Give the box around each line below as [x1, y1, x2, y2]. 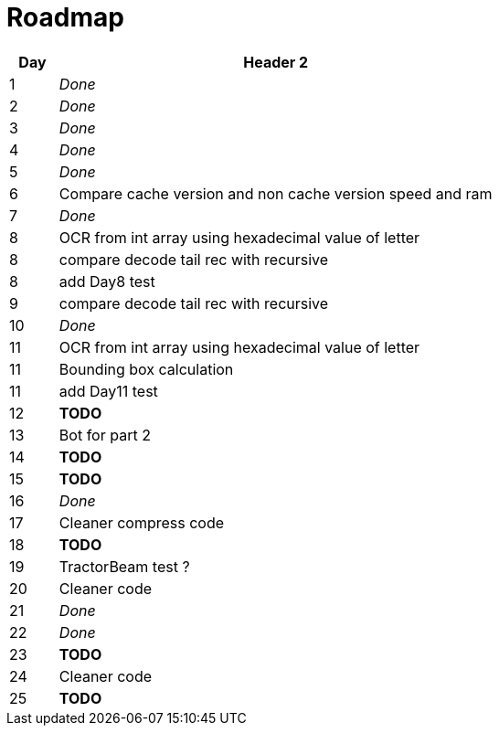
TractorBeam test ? [58, 557, 190, 576]
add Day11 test [58, 381, 158, 400]
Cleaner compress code [58, 513, 225, 532]
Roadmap [6, 2, 124, 33]
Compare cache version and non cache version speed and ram [58, 184, 493, 203]
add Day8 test [58, 271, 155, 291]
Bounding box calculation [58, 359, 234, 378]
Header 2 [243, 52, 309, 71]
